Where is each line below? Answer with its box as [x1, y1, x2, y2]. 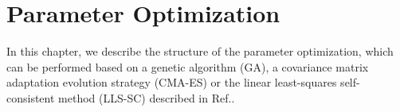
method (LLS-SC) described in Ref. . [58, 89, 235, 106]
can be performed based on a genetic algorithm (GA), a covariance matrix [6, 58, 369, 75]
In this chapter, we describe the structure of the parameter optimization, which [6, 43, 394, 60]
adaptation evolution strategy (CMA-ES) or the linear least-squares [6, 74, 337, 91]
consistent [6, 89, 55, 106]
